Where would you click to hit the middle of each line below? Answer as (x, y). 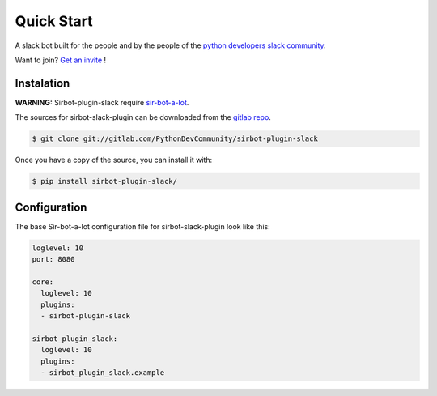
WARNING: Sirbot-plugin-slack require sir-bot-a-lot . (102, 102)
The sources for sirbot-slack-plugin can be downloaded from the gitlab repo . (143, 117)
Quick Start (54, 21)
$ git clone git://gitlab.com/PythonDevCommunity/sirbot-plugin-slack (175, 139)
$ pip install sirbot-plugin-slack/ (105, 181)
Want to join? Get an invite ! (61, 60)
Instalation (42, 83)
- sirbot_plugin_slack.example (103, 372)
